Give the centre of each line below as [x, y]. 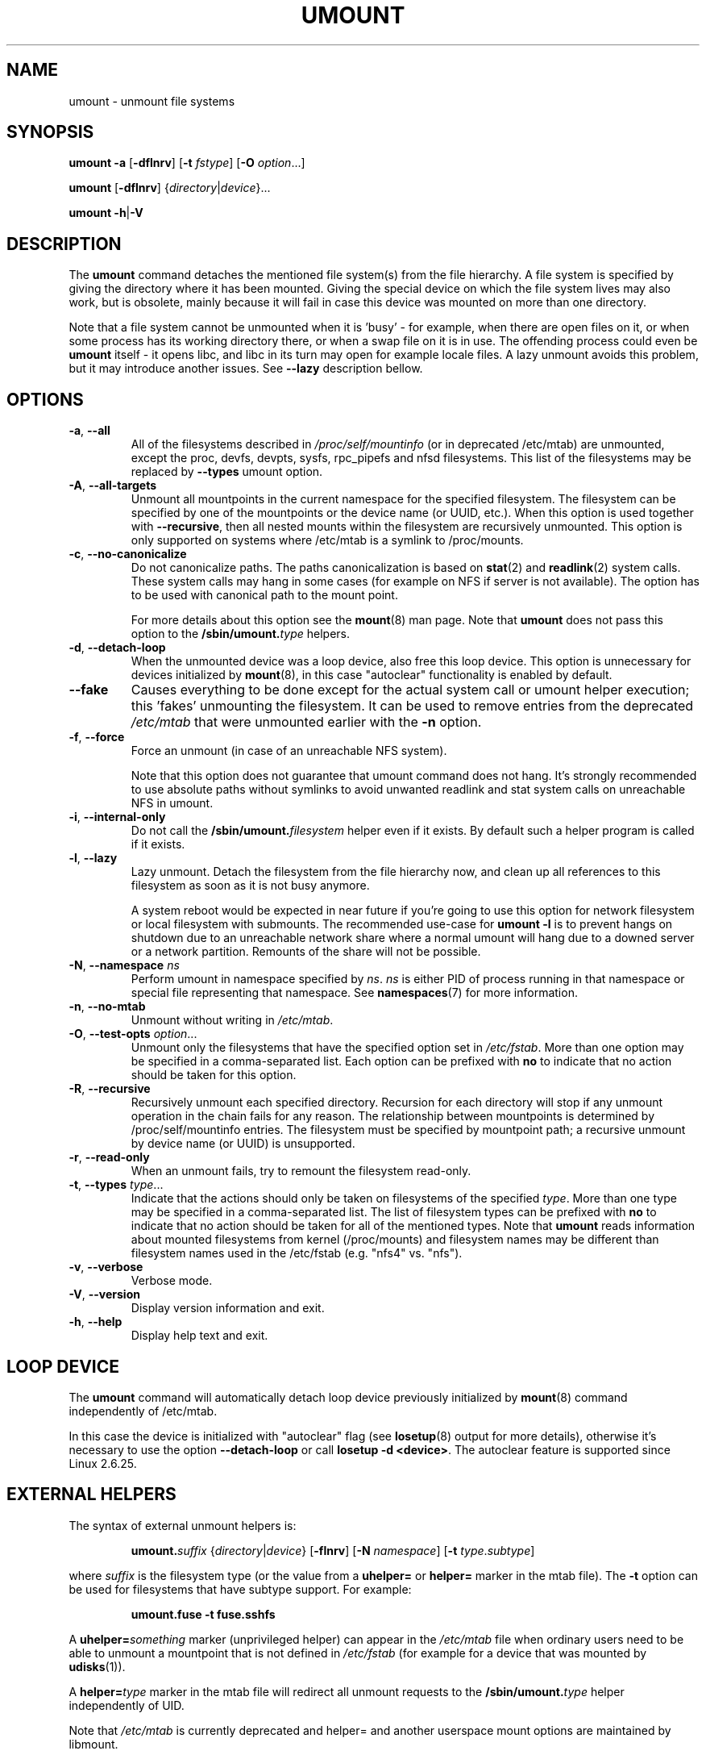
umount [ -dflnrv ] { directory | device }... [170, 188]
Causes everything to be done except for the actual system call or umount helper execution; [410, 690]
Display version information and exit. [228, 1308]
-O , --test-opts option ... [133, 1034]
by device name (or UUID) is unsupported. [243, 1144]
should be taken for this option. [214, 1075]
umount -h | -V [106, 213]
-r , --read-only [109, 1157]
